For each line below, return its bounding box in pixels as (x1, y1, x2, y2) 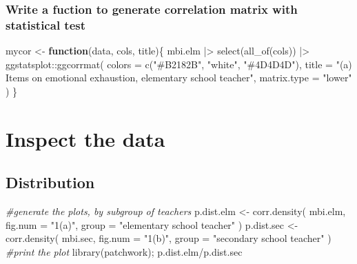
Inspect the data (6, 124, 165, 152)
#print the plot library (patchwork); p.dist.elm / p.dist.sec (6, 244, 243, 258)
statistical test (6, 16, 86, 33)
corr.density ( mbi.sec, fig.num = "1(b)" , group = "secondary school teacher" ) (6, 231, 331, 245)
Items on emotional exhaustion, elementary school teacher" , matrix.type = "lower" (6, 70, 352, 85)
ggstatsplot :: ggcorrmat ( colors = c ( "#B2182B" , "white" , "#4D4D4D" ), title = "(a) (6, 57, 352, 71)
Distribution (6, 172, 95, 193)
